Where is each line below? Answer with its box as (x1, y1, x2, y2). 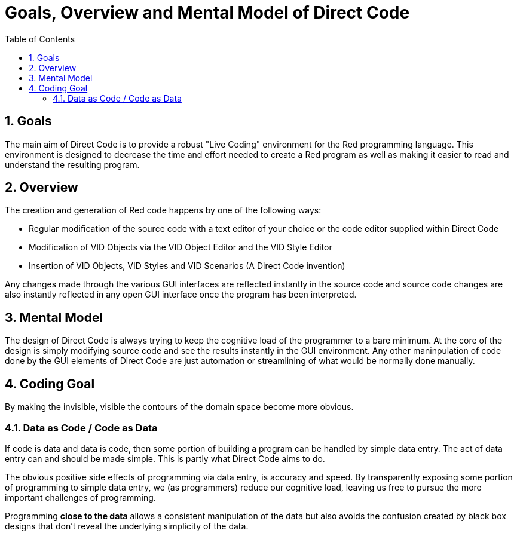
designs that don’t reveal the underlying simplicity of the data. (5, 520, 249, 531)
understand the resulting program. (5, 159, 140, 170)
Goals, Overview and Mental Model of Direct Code (5, 2, 410, 23)
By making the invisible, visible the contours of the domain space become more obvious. (5, 402, 354, 412)
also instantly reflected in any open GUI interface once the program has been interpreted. (5, 289, 357, 300)
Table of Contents (5, 33, 75, 44)
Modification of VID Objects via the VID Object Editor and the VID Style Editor (29, 242, 332, 253)
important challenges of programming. (5, 492, 156, 503)
